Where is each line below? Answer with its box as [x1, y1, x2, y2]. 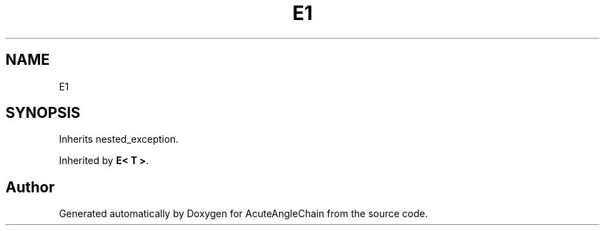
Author [6, 178, 55, 196]
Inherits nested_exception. [59, 133, 179, 145]
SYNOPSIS [6, 104, 81, 122]
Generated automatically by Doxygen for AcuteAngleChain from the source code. [59, 208, 428, 220]
